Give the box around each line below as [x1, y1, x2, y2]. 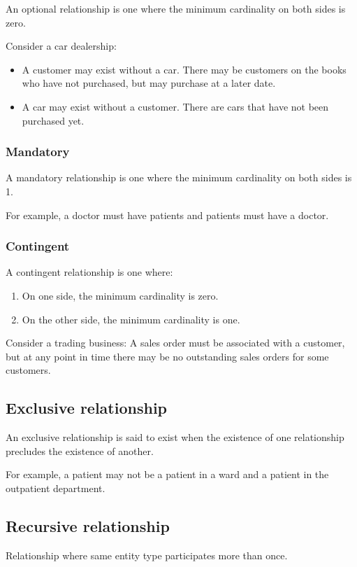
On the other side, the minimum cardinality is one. [22, 311, 240, 326]
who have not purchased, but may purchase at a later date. [22, 76, 276, 90]
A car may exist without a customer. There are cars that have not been [22, 99, 329, 113]
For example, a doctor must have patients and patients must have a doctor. [6, 207, 329, 222]
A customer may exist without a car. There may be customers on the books [22, 62, 347, 76]
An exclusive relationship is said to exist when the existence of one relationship [6, 430, 344, 444]
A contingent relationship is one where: [6, 265, 173, 279]
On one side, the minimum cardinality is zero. [22, 288, 219, 302]
